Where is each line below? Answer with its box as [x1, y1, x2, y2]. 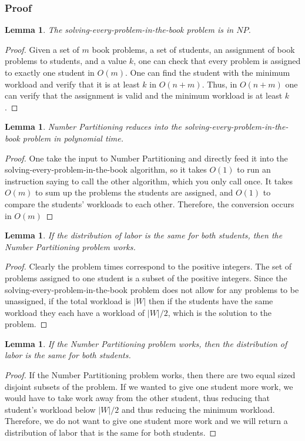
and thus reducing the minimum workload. [121, 403, 275, 415]
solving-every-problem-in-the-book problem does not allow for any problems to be [5, 283, 299, 295]
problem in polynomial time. [22, 132, 124, 144]
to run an [237, 163, 271, 176]
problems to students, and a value [5, 55, 127, 67]
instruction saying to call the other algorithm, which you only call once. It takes [5, 174, 293, 187]
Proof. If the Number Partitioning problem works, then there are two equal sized [5, 369, 296, 381]
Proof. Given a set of [5, 43, 79, 55]
